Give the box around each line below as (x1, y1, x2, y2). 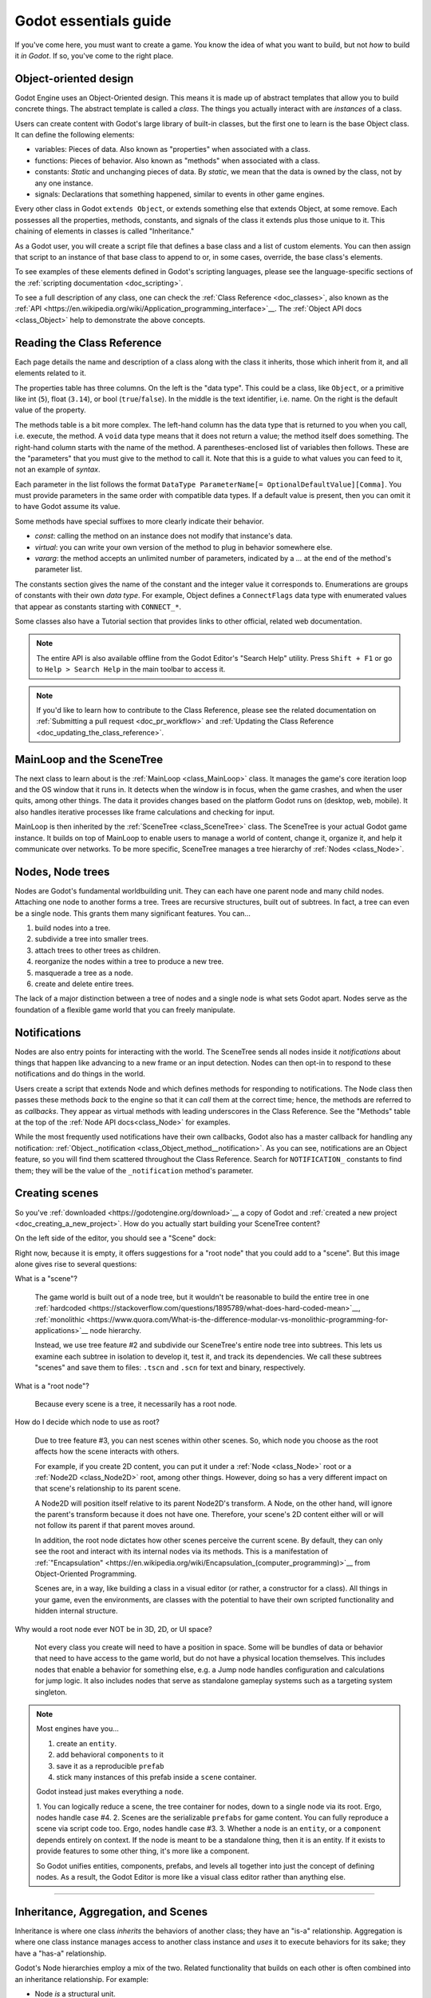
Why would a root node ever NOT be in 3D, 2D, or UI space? (14, 1624, 212, 1634)
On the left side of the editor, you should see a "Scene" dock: (14, 1233, 216, 1243)
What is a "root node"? (14, 1381, 89, 1391)
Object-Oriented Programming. (34, 1569, 137, 1578)
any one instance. (34, 178, 93, 188)
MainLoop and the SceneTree (14, 752, 164, 766)
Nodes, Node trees (14, 865, 110, 878)
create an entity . (56, 1738, 117, 1748)
